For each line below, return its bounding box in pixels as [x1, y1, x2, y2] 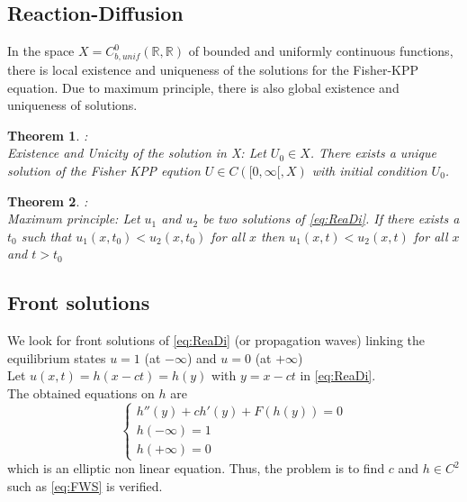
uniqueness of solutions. [7, 96, 138, 114]
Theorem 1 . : [7, 125, 88, 144]
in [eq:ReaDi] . [300, 366, 376, 385]
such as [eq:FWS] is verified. [7, 476, 163, 495]
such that [21, 226, 72, 245]
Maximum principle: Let [7, 209, 140, 228]
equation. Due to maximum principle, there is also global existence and [7, 78, 400, 96]
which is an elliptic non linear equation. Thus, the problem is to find [7, 459, 385, 478]
